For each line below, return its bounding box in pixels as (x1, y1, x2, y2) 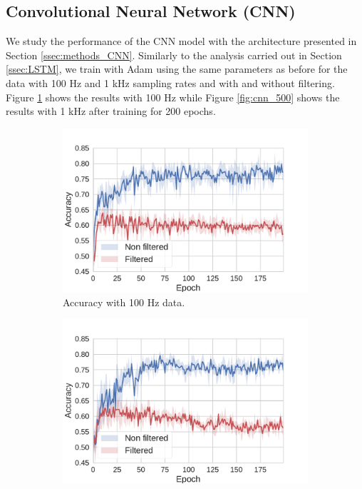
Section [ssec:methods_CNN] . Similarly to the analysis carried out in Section (6, 47, 342, 62)
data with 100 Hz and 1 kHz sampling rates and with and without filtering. (6, 75, 335, 90)
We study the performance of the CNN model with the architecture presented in (6, 34, 357, 49)
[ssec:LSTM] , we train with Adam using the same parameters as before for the (6, 61, 348, 76)
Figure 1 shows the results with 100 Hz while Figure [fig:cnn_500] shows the (6, 89, 340, 104)
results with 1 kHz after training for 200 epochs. (6, 104, 216, 119)
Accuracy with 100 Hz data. (63, 294, 185, 309)
